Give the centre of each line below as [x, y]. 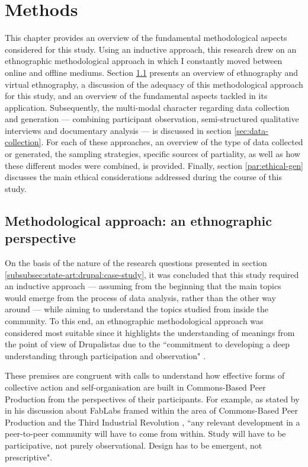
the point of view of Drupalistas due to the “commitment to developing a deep [147, 344]
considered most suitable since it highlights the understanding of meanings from [150, 332]
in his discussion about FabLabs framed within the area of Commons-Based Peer [151, 410]
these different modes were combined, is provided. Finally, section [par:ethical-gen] [154, 165]
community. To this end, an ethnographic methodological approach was [134, 321]
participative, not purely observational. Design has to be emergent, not [134, 445]
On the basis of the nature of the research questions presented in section [136, 263]
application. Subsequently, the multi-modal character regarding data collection [147, 107]
